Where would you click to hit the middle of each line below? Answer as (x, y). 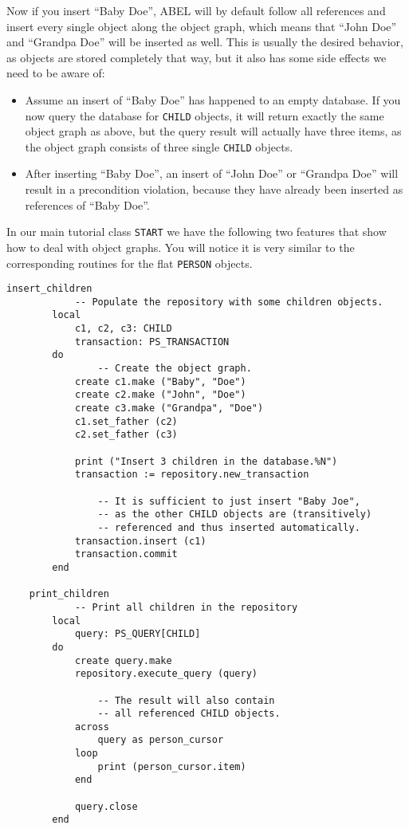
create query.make (123, 660)
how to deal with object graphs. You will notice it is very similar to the (181, 247)
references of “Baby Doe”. (87, 204)
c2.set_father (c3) (126, 435)
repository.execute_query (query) (166, 674)
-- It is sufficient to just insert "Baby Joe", (229, 501)
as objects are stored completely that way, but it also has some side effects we (197, 57)
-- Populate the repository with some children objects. (229, 302)
